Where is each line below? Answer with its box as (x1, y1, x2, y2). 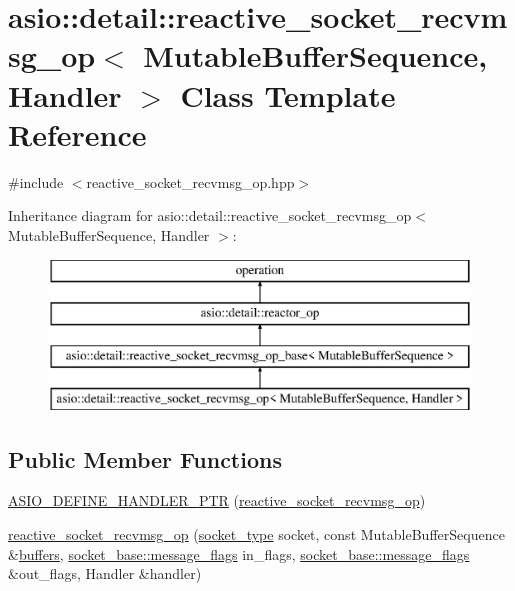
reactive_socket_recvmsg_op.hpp (86, 171, 295, 192)
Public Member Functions (8, 443, 282, 474)
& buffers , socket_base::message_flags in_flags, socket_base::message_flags (8, 543, 470, 564)
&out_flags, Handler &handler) (8, 563, 202, 584)
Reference (8, 113, 147, 154)
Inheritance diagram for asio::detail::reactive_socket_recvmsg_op (8, 205, 412, 226)
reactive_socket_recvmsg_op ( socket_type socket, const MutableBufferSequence (8, 524, 505, 545)
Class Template (180, 74, 396, 115)
